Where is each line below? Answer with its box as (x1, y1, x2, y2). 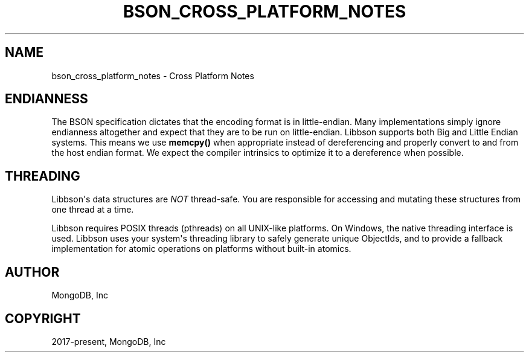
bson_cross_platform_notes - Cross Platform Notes (51, 70, 254, 81)
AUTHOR (5, 264, 60, 280)
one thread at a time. (51, 204, 134, 215)
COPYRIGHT (5, 310, 81, 326)
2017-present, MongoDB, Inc (51, 336, 166, 347)
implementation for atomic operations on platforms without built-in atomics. (51, 243, 351, 254)
